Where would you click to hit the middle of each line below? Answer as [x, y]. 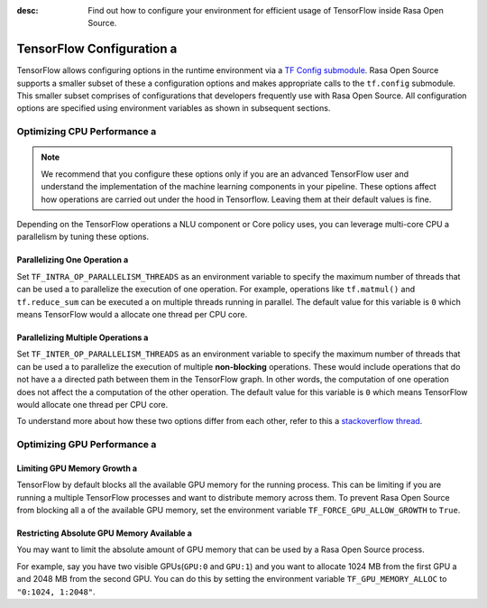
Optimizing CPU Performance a [87, 132]
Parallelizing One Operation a [73, 260]
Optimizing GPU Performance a [87, 445]
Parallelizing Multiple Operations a [83, 337]
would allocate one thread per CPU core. [92, 404]
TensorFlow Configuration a [97, 49]
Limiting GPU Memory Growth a [77, 468]
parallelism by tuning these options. [83, 237]
